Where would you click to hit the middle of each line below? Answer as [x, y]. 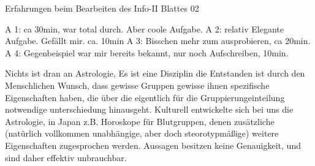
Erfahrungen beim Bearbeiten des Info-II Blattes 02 [102, 8]
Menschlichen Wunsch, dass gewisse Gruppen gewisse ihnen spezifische [137, 85]
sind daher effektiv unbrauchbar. [66, 157]
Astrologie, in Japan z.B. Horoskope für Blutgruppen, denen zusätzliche [140, 121]
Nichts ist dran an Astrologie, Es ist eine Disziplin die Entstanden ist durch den [155, 73]
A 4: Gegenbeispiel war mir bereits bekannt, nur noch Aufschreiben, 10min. [147, 52]
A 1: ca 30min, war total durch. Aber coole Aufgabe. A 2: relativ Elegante [144, 28]
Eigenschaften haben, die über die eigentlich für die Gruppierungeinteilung [145, 97]
